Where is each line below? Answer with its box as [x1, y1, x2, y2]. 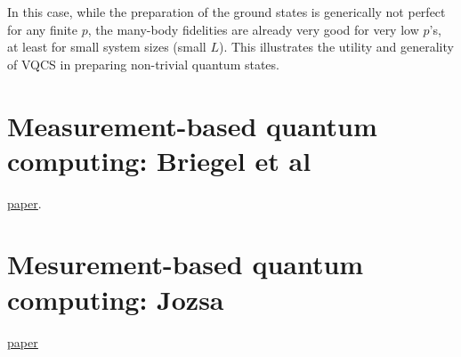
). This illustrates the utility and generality [218, 37, 454, 56]
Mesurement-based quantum [7, 246, 364, 282]
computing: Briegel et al [7, 142, 311, 178]
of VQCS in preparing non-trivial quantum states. [7, 54, 279, 73]
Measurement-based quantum [7, 107, 377, 143]
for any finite [7, 20, 78, 38]
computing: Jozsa [7, 280, 224, 317]
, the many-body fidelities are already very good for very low [87, 20, 419, 38]
